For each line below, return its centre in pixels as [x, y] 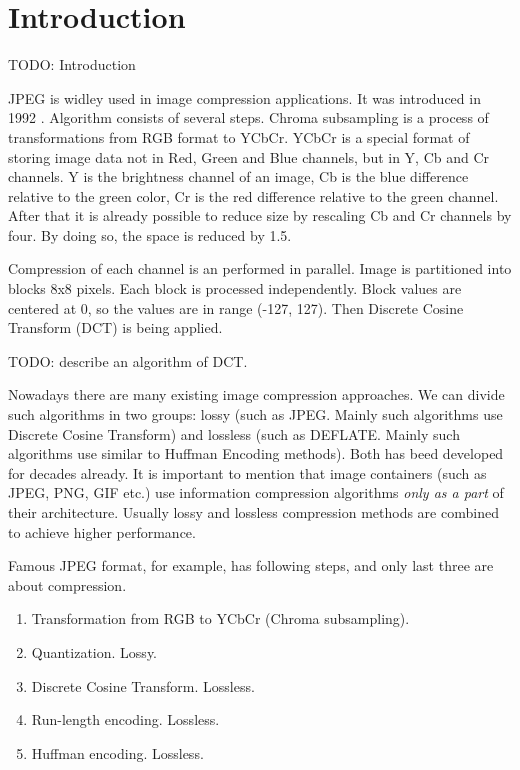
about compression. [67, 584]
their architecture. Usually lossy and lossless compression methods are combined [253, 512]
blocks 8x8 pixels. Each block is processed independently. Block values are [235, 288]
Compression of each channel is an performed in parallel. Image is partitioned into [260, 268]
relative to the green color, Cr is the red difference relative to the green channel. [253, 195]
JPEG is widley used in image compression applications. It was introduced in [244, 97]
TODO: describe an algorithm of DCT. [128, 360]
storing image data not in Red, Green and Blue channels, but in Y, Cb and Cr [249, 156]
